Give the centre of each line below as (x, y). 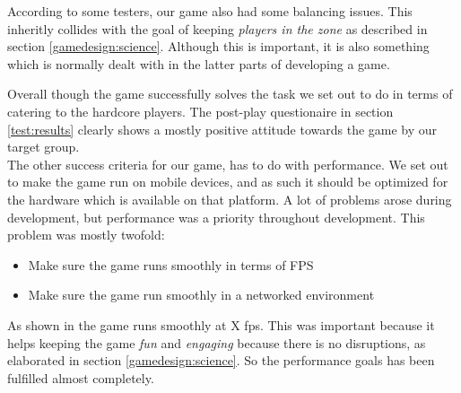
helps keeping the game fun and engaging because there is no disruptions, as (217, 342)
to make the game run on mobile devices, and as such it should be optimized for (228, 182)
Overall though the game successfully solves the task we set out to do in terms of (230, 94)
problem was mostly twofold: (86, 235)
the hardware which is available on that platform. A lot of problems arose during (230, 199)
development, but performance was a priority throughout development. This (216, 217)
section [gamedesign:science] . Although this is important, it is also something (218, 46)
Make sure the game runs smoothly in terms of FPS (171, 264)
